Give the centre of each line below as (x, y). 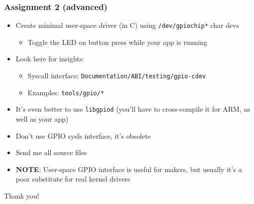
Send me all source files (51, 152)
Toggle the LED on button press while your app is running (117, 42)
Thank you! (22, 196)
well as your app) (42, 119)
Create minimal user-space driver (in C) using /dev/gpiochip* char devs (127, 25)
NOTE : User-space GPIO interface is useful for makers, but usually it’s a (129, 169)
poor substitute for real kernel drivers (73, 179)
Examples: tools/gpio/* (66, 92)
